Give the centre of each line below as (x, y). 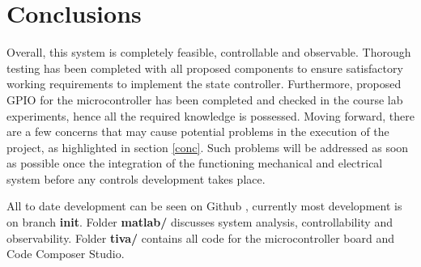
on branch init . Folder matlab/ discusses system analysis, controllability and (200, 222)
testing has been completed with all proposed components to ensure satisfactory (205, 68)
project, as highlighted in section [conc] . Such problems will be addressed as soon (208, 147)
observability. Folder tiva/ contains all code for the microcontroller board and (200, 237)
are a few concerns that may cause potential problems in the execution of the (198, 131)
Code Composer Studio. (66, 254)
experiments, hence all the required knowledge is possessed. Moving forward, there (210, 115)
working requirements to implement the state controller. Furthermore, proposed (204, 84)
